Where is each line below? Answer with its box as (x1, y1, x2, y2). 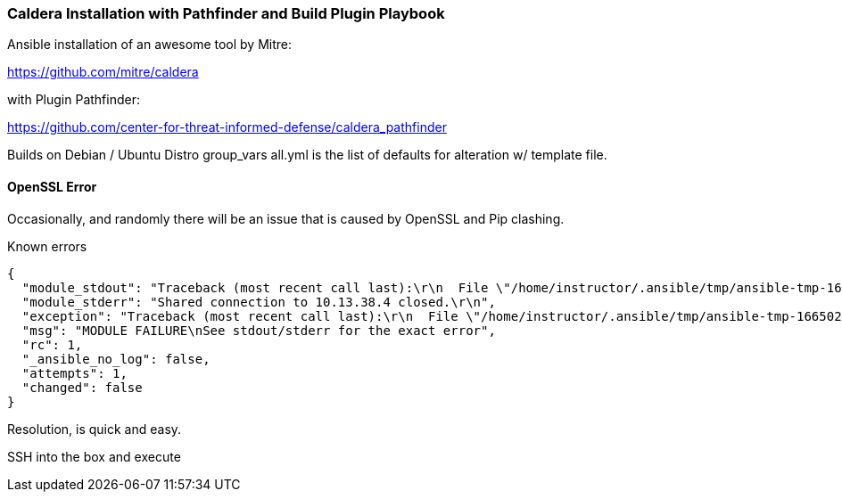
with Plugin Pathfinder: (7, 92, 140, 108)
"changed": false (21, 380, 143, 395)
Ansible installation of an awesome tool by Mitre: (7, 37, 293, 53)
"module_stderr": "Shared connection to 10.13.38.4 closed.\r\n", (21, 294, 496, 309)
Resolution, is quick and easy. (7, 421, 182, 437)
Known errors (7, 238, 87, 254)
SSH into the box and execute (7, 448, 181, 464)
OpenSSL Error (7, 178, 97, 194)
